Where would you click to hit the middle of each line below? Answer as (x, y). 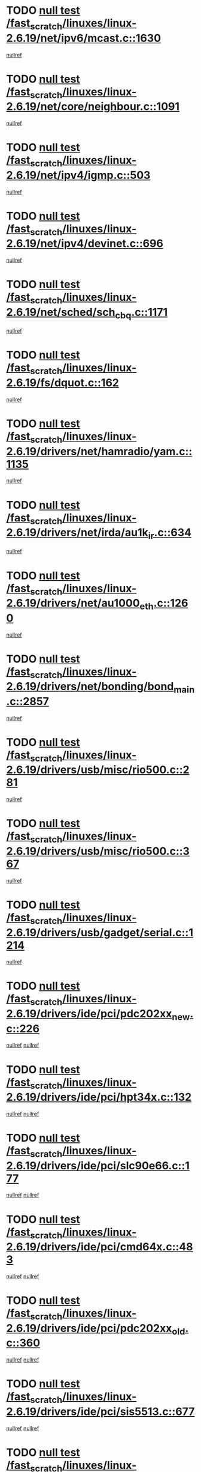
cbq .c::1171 (141, 313)
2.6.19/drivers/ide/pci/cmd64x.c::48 (100, 1247)
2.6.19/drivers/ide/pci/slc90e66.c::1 (98, 1165)
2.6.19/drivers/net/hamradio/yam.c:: (99, 451)
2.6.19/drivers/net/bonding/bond (90, 687)
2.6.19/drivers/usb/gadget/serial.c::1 (100, 932)
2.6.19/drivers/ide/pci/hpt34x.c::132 (99, 1097)
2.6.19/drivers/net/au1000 (73, 603)
